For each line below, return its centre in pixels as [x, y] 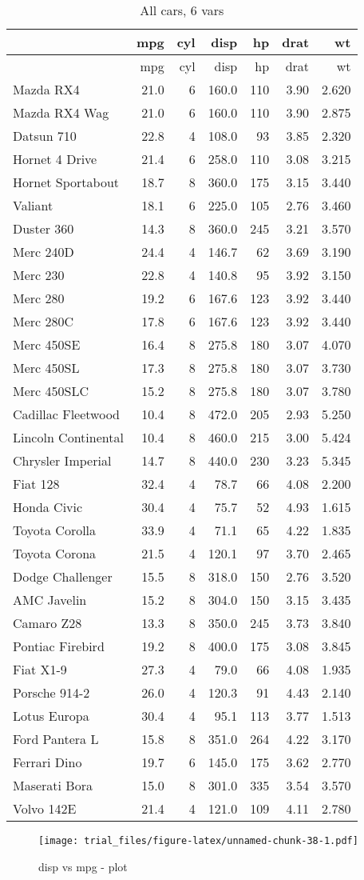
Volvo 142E [45, 808]
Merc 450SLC [51, 391]
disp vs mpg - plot [83, 866]
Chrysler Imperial [62, 460]
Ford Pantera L [56, 739]
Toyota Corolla [55, 530]
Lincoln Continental [68, 437]
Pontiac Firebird [59, 646]
